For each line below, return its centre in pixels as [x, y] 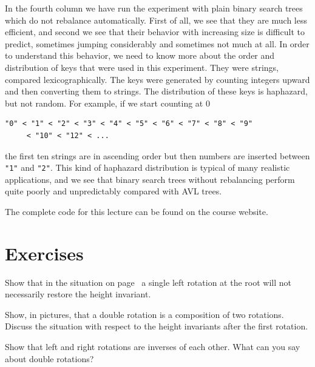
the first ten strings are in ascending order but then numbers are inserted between [157, 155]
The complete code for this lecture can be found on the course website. [137, 211]
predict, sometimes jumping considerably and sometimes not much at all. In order [157, 43]
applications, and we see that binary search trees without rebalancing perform [150, 179]
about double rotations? [49, 358]
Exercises [44, 253]
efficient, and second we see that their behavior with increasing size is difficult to [155, 32]
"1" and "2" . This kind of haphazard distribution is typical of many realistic [147, 167]
